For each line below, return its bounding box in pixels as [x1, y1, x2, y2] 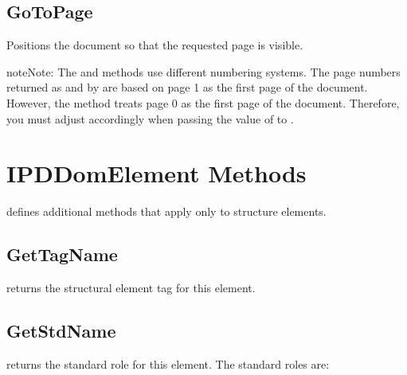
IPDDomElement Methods [6, 157, 307, 189]
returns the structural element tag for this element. [6, 279, 256, 296]
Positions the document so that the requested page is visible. [6, 37, 303, 53]
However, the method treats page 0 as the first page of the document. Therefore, [6, 94, 400, 111]
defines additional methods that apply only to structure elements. [6, 203, 327, 220]
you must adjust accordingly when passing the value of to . [6, 110, 294, 127]
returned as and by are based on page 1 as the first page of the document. [6, 79, 368, 96]
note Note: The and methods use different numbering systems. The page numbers [6, 63, 401, 80]
